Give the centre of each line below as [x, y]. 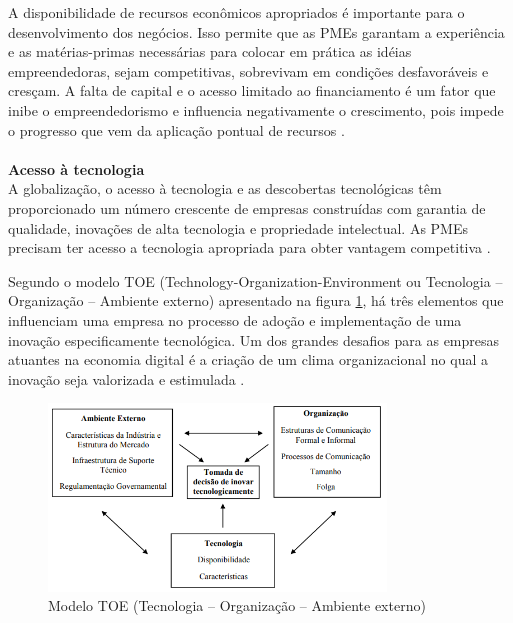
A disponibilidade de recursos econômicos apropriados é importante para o [236, 12]
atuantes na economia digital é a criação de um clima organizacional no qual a [248, 359]
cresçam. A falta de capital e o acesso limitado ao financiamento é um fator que [252, 90]
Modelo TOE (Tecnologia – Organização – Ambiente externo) [237, 605]
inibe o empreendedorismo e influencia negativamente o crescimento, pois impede [256, 109]
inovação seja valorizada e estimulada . [126, 378]
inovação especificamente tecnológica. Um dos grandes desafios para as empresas [254, 339]
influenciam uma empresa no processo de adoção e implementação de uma [235, 319]
